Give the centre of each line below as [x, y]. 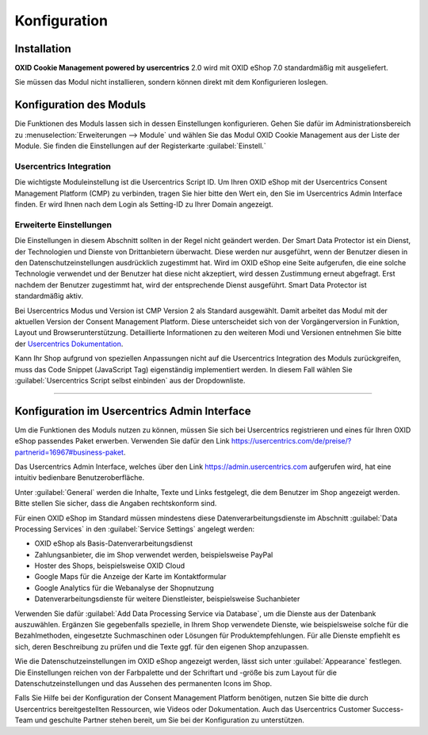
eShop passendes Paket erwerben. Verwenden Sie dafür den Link [122, 441]
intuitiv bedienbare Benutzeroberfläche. [80, 478]
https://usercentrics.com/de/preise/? [291, 441]
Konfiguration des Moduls [80, 105]
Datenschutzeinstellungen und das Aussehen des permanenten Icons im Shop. [143, 684]
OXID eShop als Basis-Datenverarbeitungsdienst [114, 543]
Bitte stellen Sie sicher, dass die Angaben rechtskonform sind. [116, 504]
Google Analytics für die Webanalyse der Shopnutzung [124, 588]
